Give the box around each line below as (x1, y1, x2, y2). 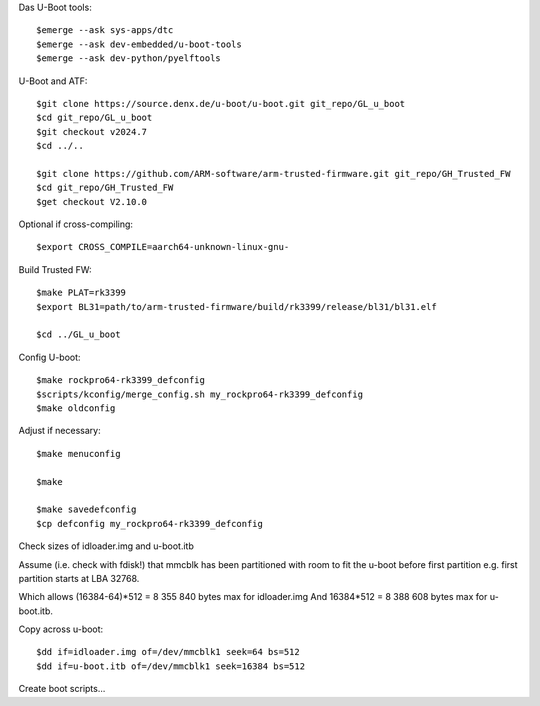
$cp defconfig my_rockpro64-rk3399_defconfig (36, 518, 264, 529)
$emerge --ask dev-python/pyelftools (36, 53, 222, 64)
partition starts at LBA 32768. (18, 572, 140, 584)
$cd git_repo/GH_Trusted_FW (36, 182, 174, 194)
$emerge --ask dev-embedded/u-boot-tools (36, 38, 242, 50)
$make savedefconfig (36, 504, 137, 515)
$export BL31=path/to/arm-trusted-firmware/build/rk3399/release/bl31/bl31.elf (36, 301, 437, 312)
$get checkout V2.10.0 (36, 196, 148, 207)
